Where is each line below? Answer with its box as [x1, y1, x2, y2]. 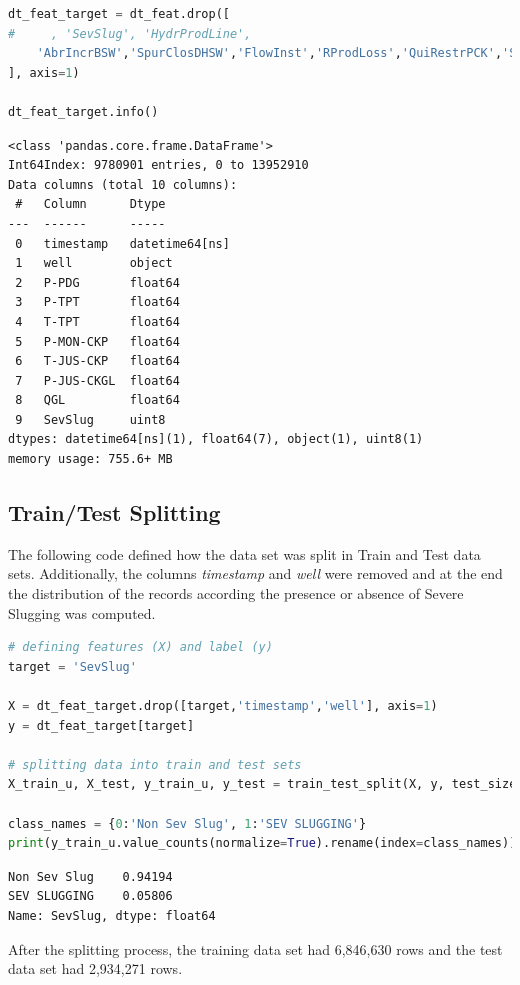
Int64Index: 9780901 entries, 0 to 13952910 [8, 158, 309, 173]
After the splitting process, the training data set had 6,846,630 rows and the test [8, 938, 503, 959]
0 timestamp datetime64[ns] [15, 236, 230, 251]
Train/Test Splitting [8, 497, 221, 528]
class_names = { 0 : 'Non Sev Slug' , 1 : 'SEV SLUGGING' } [8, 816, 367, 831]
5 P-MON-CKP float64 [15, 334, 180, 349]
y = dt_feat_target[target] [8, 718, 195, 733]
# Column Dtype [15, 197, 166, 212]
